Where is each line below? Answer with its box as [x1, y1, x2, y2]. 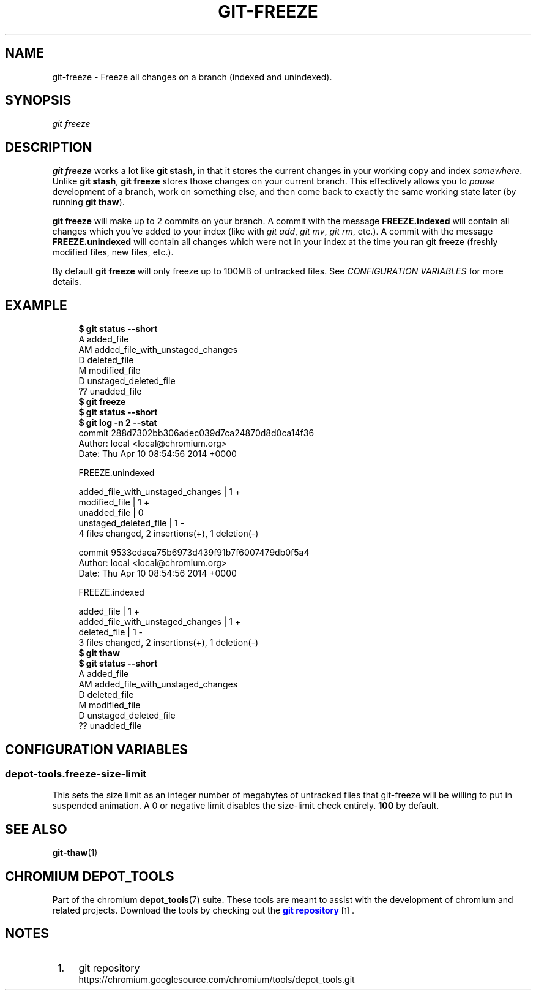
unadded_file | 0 [78, 507, 144, 518]
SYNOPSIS [5, 93, 72, 108]
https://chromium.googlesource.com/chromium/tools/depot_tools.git [78, 974, 355, 985]
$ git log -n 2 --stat [78, 417, 157, 428]
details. [52, 276, 81, 287]
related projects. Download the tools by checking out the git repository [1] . [52, 905, 354, 916]
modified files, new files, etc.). [52, 247, 174, 258]
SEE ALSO [5, 821, 67, 837]
